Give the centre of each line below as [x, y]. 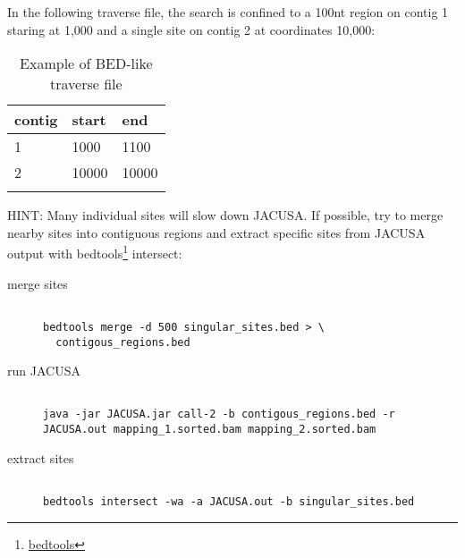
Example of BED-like [86, 63]
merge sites [38, 283]
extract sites [41, 457]
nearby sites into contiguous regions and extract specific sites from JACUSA [216, 232]
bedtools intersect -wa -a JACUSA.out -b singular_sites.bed [229, 502]
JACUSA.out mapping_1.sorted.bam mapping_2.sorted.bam [210, 430]
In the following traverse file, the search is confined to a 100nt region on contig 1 [228, 12]
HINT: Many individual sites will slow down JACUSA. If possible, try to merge [225, 215]
